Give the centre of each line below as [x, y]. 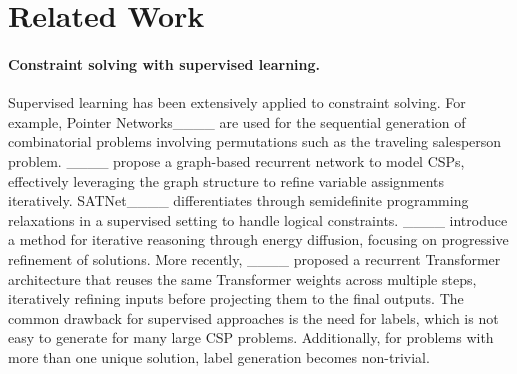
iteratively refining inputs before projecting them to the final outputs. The [236, 298]
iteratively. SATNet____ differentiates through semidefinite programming [238, 200]
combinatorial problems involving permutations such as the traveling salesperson [255, 141]
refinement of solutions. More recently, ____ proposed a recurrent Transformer [254, 258]
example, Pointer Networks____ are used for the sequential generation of [237, 121]
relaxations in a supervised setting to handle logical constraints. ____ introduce [258, 219]
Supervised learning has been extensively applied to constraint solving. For [237, 102]
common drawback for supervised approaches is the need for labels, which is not [253, 317]
